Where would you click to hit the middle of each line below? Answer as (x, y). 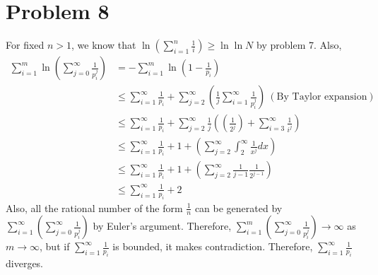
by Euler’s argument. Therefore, (162, 226)
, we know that (104, 45)
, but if (55, 246)
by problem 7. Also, (299, 45)
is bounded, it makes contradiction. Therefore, (213, 246)
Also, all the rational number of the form (94, 207)
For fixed (25, 45)
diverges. (25, 263)
